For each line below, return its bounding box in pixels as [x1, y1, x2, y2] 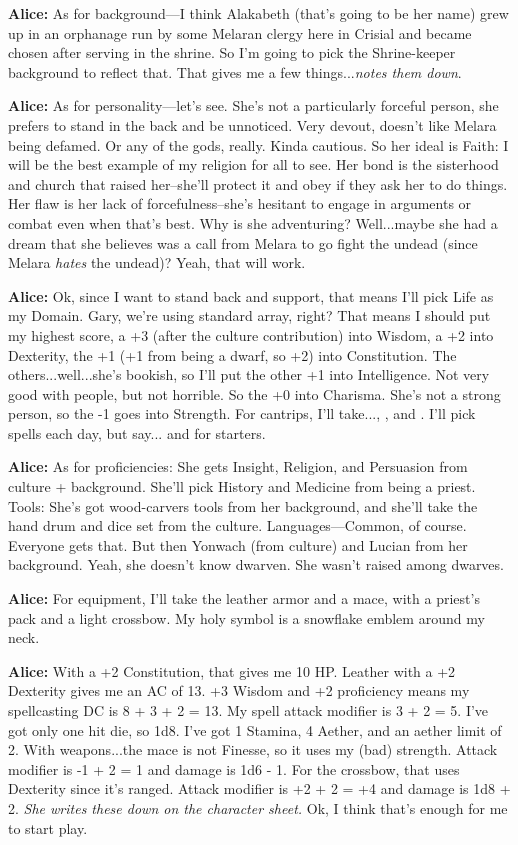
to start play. [8, 817, 88, 838]
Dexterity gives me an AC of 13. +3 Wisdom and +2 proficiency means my [8, 680, 470, 701]
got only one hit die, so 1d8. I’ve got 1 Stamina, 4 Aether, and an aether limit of [8, 719, 502, 740]
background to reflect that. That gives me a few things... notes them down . [8, 61, 462, 82]
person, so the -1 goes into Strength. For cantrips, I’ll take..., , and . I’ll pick [8, 403, 476, 424]
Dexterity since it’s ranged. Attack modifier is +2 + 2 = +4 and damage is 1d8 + [8, 778, 511, 799]
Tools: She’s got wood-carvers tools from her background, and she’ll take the [8, 495, 478, 516]
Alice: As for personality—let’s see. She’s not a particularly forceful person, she [8, 95, 499, 116]
